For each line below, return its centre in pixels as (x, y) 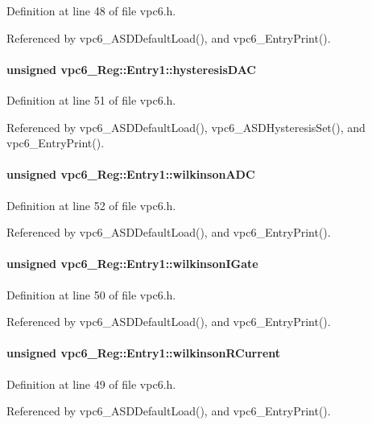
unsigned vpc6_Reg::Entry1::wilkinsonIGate (132, 264)
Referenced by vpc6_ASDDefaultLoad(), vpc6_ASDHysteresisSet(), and (186, 127)
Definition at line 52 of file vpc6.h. (91, 205)
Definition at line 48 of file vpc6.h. (91, 10)
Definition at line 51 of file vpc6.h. (91, 99)
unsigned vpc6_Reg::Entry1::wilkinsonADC (131, 174)
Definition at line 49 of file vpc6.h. (91, 384)
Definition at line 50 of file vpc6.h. (91, 294)
